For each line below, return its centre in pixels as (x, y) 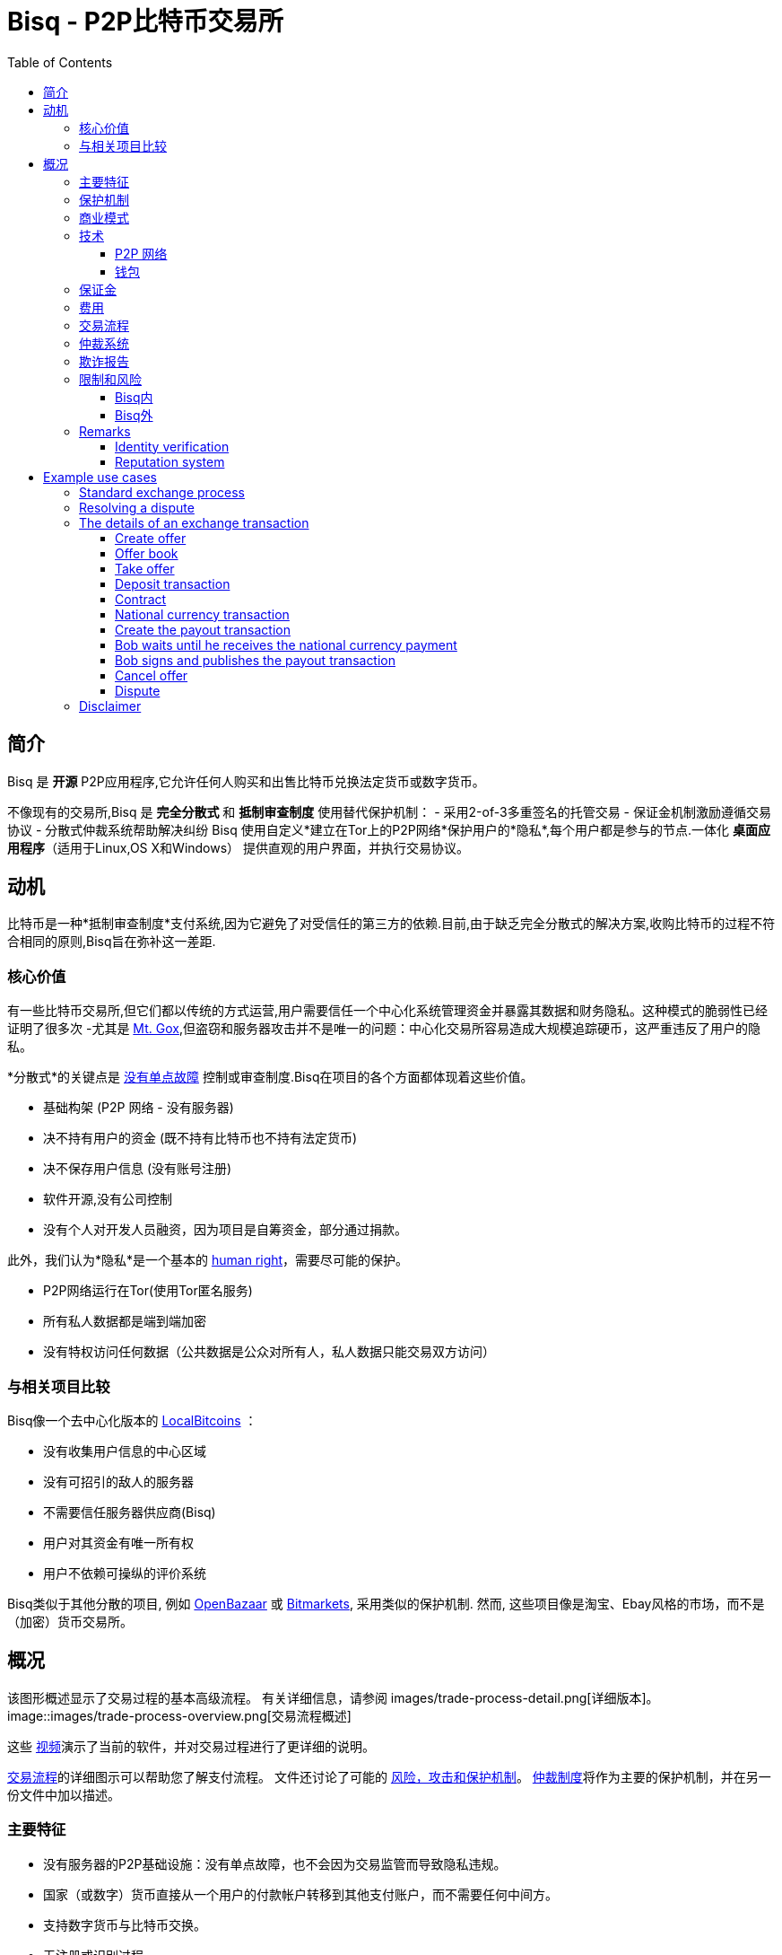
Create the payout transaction (203, 629)
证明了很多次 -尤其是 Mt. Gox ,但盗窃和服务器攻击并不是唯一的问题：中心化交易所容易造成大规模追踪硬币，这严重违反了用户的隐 (384, 1029)
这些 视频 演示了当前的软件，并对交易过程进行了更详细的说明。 (191, 1746)
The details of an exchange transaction (194, 522)
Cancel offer (152, 675)
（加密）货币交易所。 (70, 1621)
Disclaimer (110, 706)
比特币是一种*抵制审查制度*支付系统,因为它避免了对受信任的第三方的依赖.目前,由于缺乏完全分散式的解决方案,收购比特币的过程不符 (391, 924)
